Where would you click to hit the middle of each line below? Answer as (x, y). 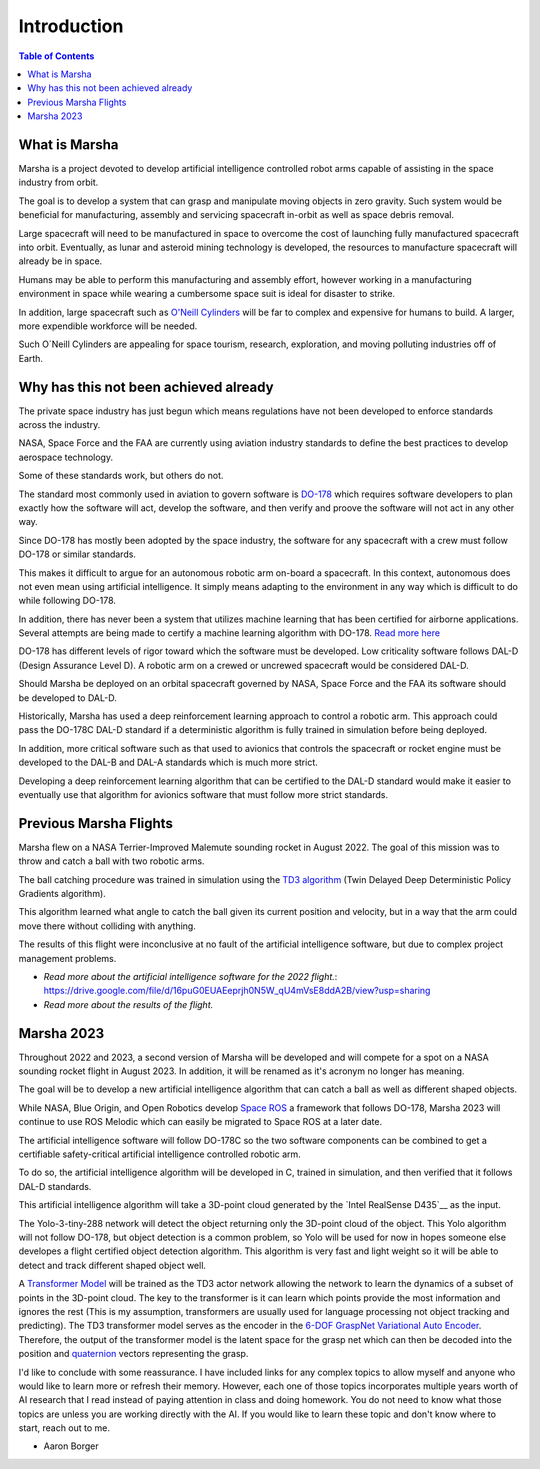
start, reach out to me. (64, 1428)
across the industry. (59, 424)
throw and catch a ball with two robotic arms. (111, 861)
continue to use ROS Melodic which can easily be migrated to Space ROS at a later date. (200, 1122)
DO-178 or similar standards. (77, 554)
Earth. (31, 358)
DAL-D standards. (55, 1186)
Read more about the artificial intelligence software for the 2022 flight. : (190, 977)
